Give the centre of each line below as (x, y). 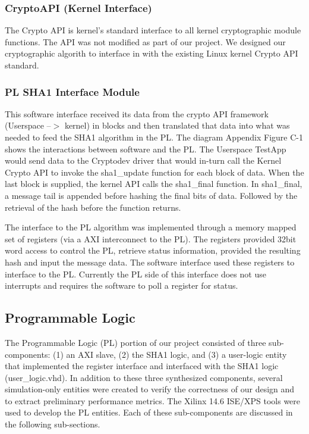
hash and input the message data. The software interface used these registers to (150, 262)
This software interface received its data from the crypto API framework (137, 113)
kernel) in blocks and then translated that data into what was (177, 125)
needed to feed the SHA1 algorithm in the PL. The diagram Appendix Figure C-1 (154, 137)
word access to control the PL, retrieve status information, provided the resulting (153, 250)
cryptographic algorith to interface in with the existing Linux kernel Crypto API (152, 53)
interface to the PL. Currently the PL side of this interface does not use (135, 274)
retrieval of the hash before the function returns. (93, 207)
